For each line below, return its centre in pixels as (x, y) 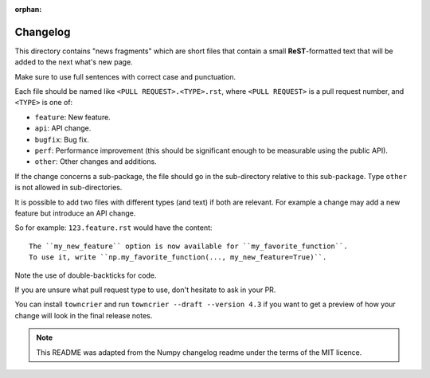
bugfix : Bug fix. (62, 139)
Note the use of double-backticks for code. (86, 275)
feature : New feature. (72, 117)
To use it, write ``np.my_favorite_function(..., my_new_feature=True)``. (178, 257)
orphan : (28, 9)
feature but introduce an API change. (75, 213)
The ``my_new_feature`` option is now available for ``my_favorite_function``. (188, 246)
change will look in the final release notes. (84, 315)
